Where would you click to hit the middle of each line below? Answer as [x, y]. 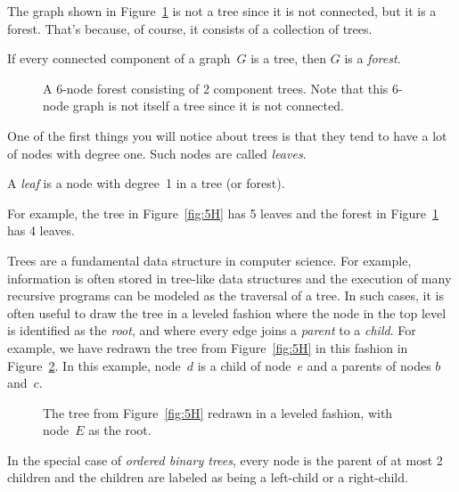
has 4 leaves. [41, 230]
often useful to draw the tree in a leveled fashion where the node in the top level [227, 312]
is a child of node [244, 365]
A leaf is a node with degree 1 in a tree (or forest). [146, 183]
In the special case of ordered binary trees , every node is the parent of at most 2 [225, 459]
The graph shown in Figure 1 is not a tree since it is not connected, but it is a [222, 11]
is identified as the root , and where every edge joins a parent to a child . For [212, 330]
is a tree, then [289, 58]
